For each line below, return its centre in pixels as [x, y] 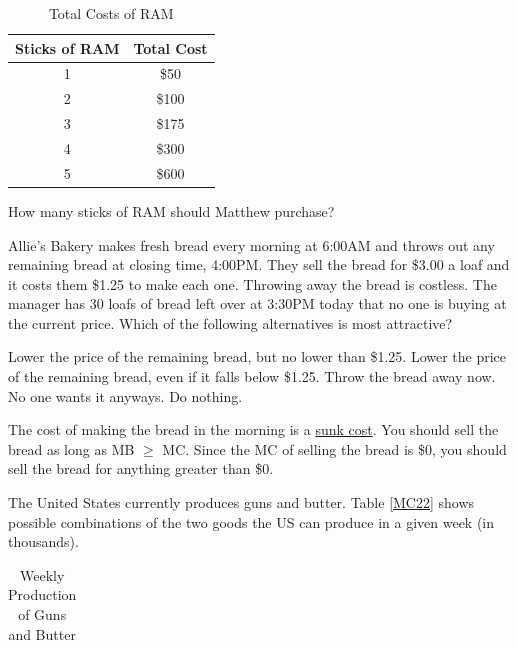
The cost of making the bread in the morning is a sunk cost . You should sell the [253, 429]
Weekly [42, 574]
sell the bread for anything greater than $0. [141, 468]
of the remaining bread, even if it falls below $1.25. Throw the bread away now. [252, 376]
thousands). [43, 541]
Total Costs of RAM [111, 13]
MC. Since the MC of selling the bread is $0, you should [334, 448]
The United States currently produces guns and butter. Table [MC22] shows [241, 502]
